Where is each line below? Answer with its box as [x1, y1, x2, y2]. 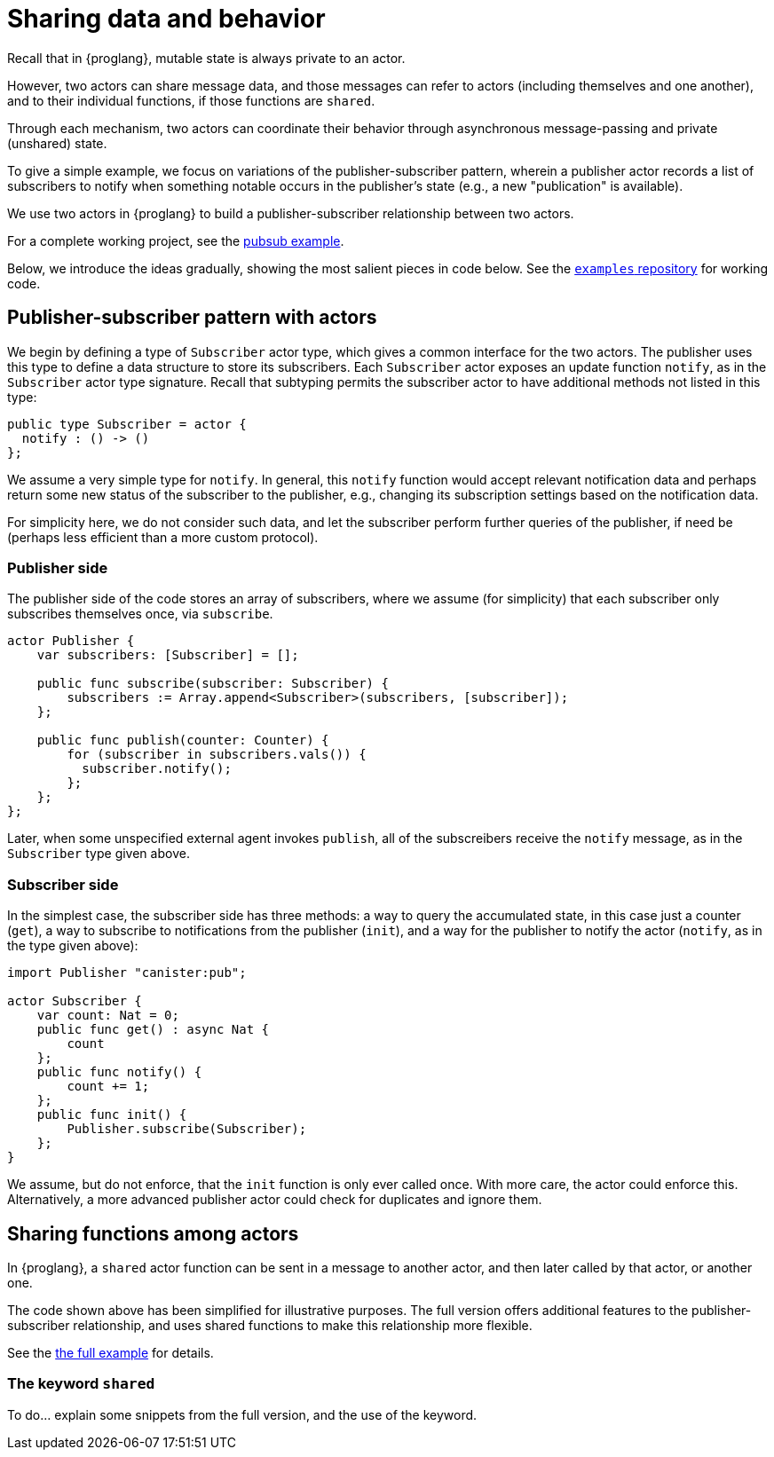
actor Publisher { [7, 634, 135, 649]
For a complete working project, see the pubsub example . [7, 232, 344, 248]
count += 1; [67, 1079, 150, 1094]
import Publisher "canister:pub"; [7, 965, 247, 981]
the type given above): [7, 938, 138, 954]
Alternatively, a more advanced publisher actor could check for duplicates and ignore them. [7, 1192, 542, 1208]
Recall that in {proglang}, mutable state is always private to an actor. [7, 50, 406, 66]
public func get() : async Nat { [36, 1022, 270, 1037]
